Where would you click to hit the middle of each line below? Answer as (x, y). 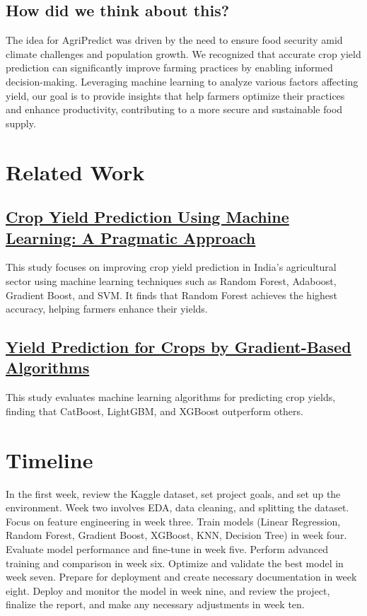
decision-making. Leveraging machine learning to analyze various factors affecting (182, 81)
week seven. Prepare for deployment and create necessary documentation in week (181, 577)
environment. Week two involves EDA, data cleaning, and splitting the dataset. (177, 507)
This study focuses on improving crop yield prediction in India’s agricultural (171, 267)
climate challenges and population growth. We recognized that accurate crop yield (183, 53)
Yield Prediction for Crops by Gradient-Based (179, 347)
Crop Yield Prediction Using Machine (147, 217)
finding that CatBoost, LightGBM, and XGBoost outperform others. (155, 411)
